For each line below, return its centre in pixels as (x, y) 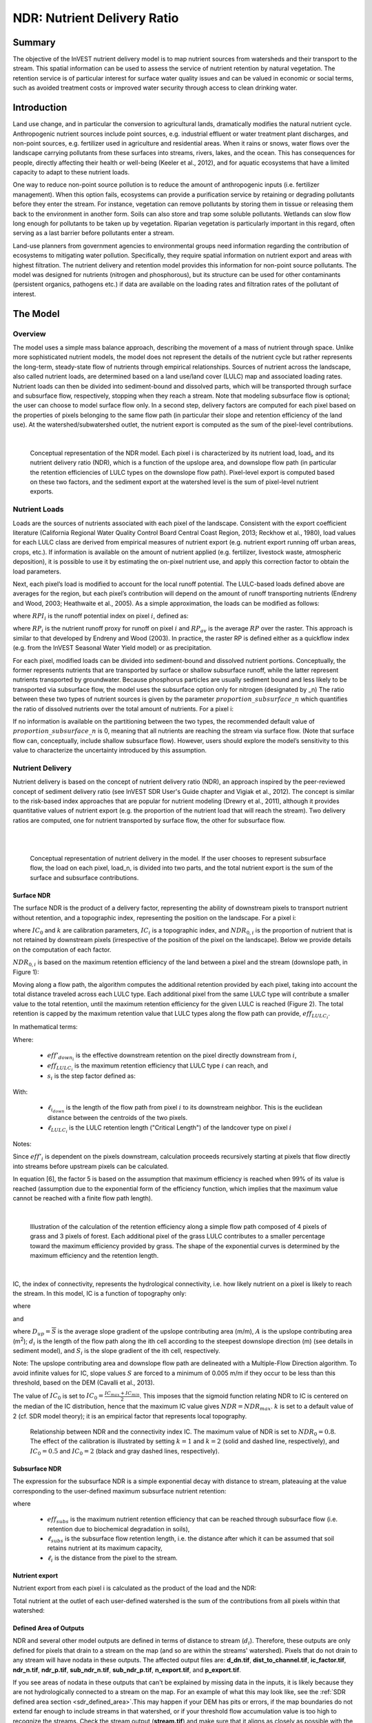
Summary (34, 42)
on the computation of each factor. (62, 949)
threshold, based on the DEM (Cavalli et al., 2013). (84, 1383)
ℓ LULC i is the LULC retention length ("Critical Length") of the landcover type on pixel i (169, 1129)
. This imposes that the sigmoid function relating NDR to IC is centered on (244, 1396)
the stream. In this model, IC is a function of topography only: (100, 1294)
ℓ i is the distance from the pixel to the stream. (113, 1559)
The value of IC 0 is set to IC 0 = (58, 1397)
